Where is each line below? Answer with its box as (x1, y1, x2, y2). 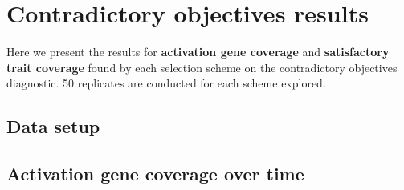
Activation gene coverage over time (6, 161, 304, 186)
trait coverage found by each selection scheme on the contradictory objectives (6, 59, 398, 75)
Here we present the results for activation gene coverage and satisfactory (6, 43, 390, 60)
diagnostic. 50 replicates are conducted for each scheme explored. (6, 75, 326, 91)
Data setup (6, 114, 100, 139)
